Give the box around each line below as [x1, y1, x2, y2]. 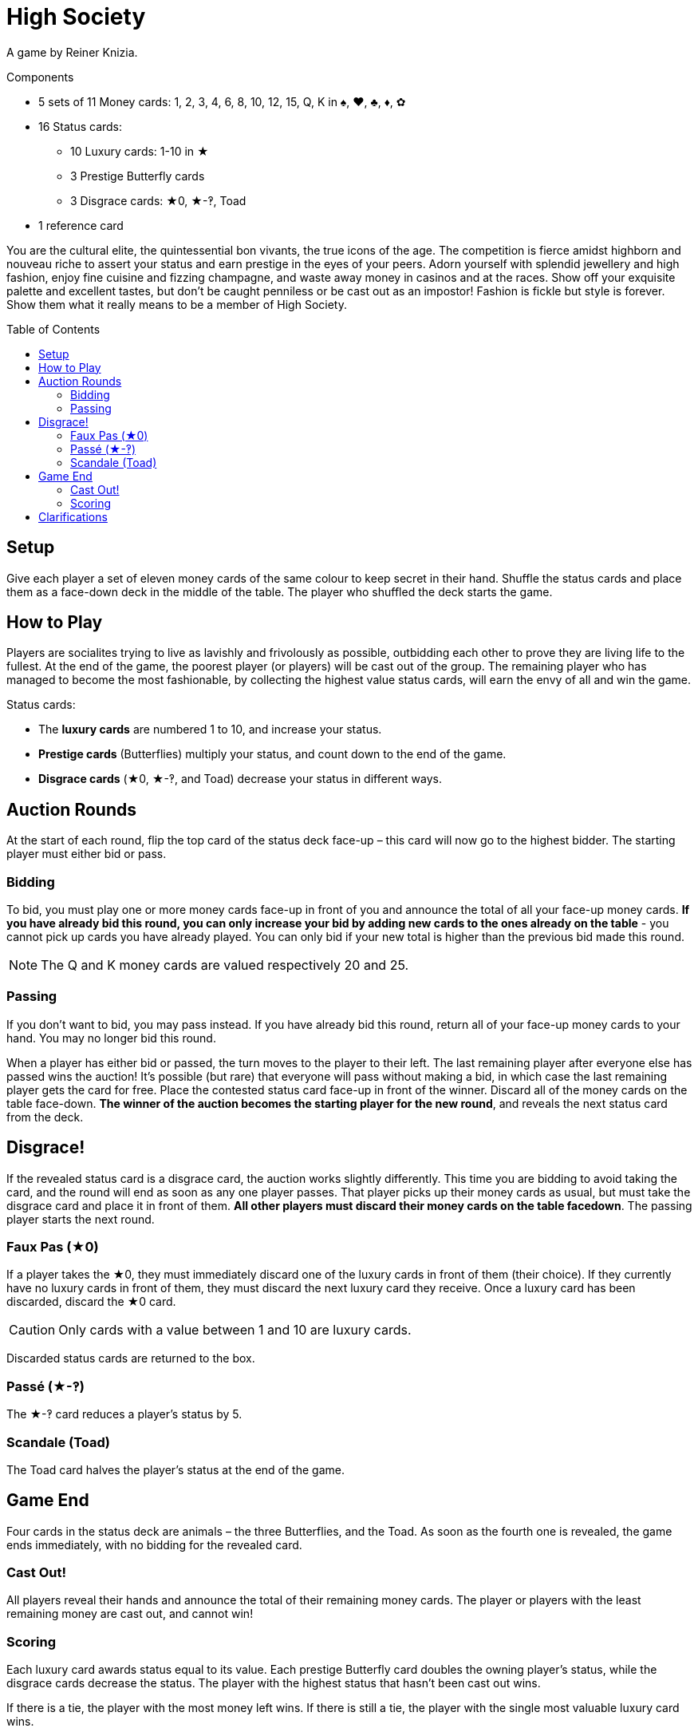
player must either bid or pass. [6, 847, 167, 861]
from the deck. [6, 1109, 84, 1124]
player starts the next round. [6, 1212, 155, 1226]
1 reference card [38, 218, 124, 232]
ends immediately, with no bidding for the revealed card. [6, 1537, 302, 1552]
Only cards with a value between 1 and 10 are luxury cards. [58, 1322, 412, 1339]
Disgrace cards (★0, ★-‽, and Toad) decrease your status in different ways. [38, 772, 443, 786]
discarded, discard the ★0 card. [6, 1295, 176, 1309]
